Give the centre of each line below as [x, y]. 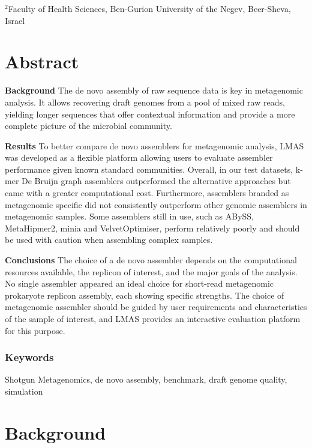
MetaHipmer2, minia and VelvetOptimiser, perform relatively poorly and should [152, 228]
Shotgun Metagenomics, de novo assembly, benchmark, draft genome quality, [146, 379]
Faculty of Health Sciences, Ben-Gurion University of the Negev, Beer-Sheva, [149, 8]
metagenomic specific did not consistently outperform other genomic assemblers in [156, 204]
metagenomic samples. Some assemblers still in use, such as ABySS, [130, 216]
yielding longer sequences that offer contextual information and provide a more [150, 114]
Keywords [29, 357]
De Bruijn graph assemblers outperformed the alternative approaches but [156, 181]
